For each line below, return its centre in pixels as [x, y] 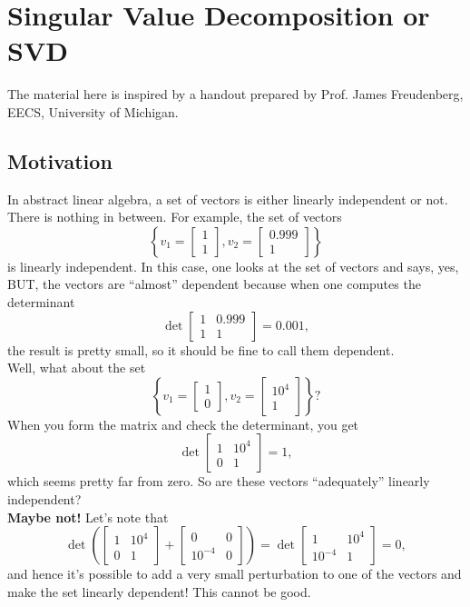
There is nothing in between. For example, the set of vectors [175, 217]
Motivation [60, 160]
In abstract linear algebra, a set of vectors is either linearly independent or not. [228, 199]
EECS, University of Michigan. [93, 111]
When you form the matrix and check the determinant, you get [183, 424]
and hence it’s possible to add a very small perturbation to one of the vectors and [235, 574]
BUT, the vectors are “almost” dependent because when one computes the [214, 284]
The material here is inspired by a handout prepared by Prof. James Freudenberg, [235, 94]
